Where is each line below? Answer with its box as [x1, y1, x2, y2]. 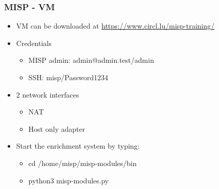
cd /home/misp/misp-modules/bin [28, 157, 137, 168]
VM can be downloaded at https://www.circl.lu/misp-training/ [16, 20, 215, 31]
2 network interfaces [16, 89, 79, 100]
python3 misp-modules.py [28, 175, 109, 185]
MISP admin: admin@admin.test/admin [28, 55, 154, 65]
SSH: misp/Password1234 [28, 72, 108, 82]
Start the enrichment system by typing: [16, 140, 140, 151]
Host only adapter [28, 123, 85, 134]
